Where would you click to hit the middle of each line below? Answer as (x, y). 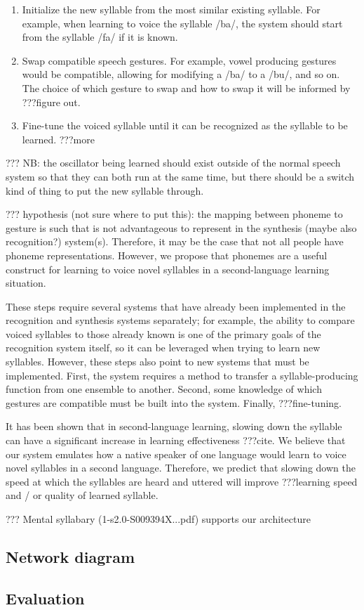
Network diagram (70, 556)
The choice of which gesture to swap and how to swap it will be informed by (186, 87)
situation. (26, 283)
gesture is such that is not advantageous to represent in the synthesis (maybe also (181, 227)
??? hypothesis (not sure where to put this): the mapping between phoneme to (174, 214)
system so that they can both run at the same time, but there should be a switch (180, 176)
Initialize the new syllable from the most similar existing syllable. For (171, 9)
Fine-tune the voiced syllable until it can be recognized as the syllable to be (185, 125)
